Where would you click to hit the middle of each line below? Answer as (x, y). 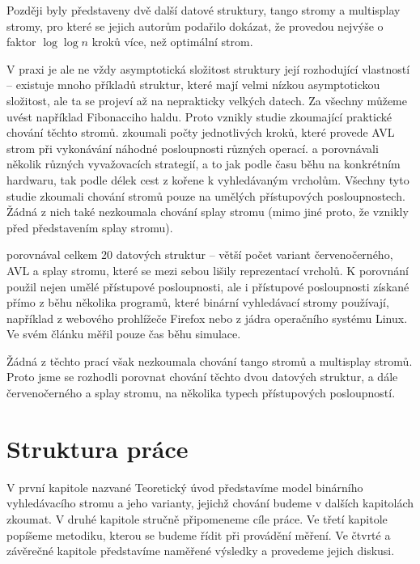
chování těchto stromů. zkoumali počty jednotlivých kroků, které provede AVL (201, 132)
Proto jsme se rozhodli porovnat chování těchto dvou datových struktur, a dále (202, 377)
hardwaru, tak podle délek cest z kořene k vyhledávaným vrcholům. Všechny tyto (208, 179)
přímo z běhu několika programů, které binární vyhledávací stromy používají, (198, 302)
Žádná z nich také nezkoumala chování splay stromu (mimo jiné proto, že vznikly (208, 212)
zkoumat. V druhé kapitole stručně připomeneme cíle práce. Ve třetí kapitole (197, 518)
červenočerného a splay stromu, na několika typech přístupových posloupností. (201, 393)
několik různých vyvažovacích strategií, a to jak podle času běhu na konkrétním (204, 164)
